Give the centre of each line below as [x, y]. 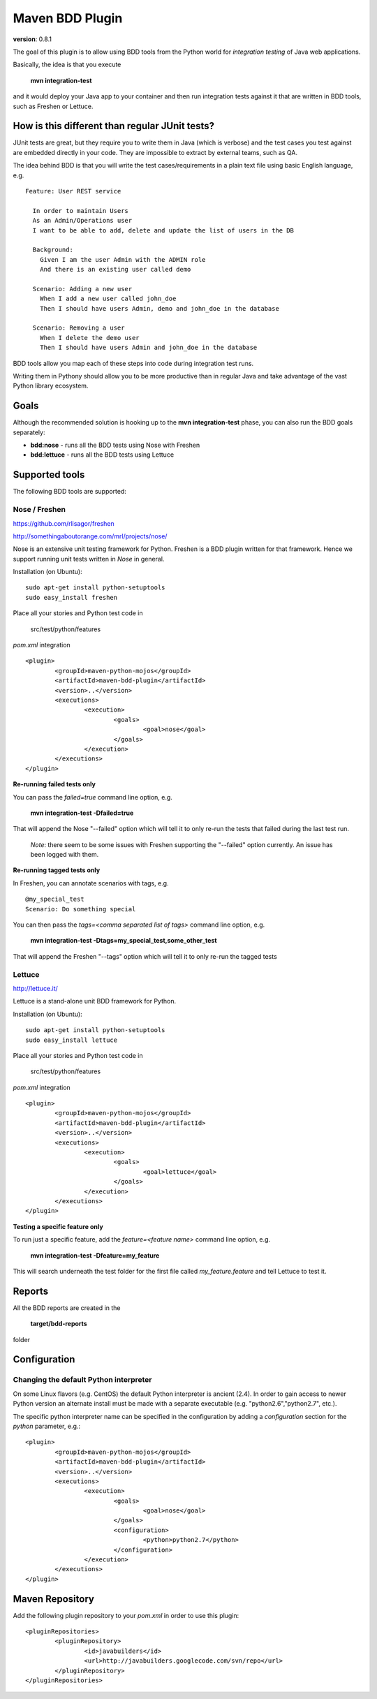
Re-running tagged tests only [57, 870]
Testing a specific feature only [58, 1226]
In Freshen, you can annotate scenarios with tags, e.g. [91, 883]
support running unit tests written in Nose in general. [89, 559]
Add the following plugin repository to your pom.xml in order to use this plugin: [126, 1615]
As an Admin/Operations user [82, 221]
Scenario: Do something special [81, 909]
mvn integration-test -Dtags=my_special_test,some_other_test [124, 941]
